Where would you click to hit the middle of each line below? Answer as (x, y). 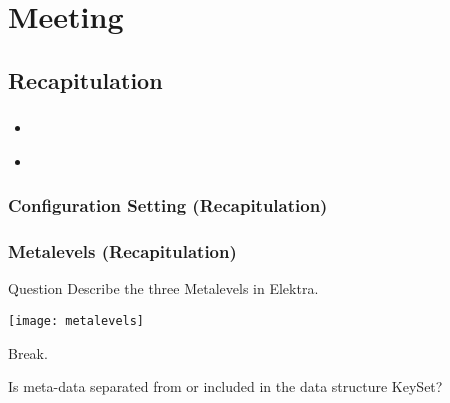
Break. (28, 352)
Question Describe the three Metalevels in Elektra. (163, 288)
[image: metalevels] (76, 320)
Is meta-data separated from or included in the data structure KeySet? (225, 386)
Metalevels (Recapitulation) (122, 251)
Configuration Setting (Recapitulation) (168, 205)
